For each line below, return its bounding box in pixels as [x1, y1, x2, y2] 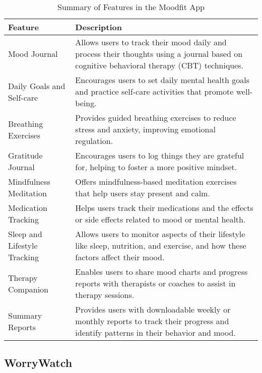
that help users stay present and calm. [75, 187, 210, 199]
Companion [8, 283, 49, 295]
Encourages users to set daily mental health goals [75, 74, 249, 86]
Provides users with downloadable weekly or [75, 304, 231, 315]
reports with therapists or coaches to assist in [75, 277, 236, 289]
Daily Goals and [8, 80, 65, 92]
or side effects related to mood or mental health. [75, 213, 246, 225]
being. [75, 97, 97, 109]
